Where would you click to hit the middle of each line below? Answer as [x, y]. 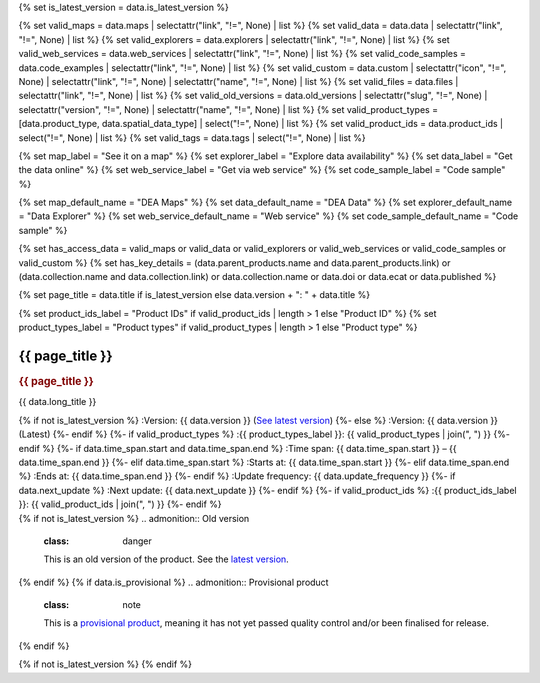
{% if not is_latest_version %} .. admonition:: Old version [134, 518]
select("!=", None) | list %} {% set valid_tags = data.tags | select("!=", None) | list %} [192, 137]
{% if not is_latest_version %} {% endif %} [105, 664]
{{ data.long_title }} [57, 402]
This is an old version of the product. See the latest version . [166, 559]
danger [137, 541]
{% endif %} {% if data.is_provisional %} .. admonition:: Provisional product [173, 582]
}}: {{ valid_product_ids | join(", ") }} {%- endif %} [120, 504]
